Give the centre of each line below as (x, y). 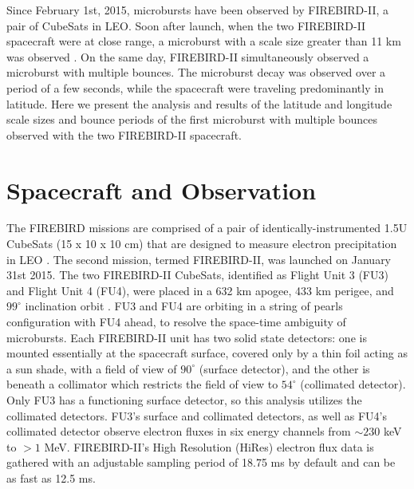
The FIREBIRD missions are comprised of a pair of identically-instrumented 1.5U (207, 228)
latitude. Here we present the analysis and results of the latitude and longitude (199, 103)
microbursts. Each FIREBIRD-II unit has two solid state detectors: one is (187, 337)
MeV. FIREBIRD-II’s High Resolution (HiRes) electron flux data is (209, 446)
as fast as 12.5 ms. (51, 477)
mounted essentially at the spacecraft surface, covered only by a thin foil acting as (207, 353)
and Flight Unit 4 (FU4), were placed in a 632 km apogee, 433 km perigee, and (200, 290)
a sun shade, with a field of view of (92, 368)
